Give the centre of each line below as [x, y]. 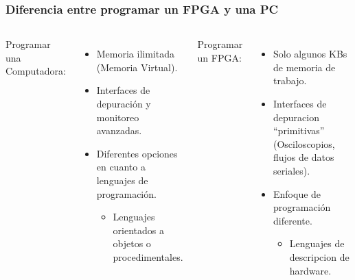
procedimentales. [148, 256]
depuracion [296, 117]
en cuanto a [121, 167]
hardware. [310, 270]
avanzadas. [119, 130]
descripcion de [319, 256]
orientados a [138, 230]
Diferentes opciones [137, 153]
